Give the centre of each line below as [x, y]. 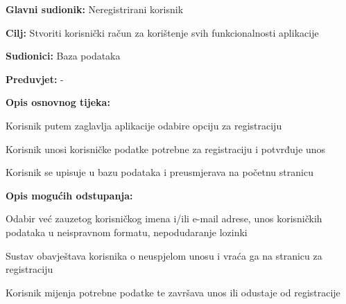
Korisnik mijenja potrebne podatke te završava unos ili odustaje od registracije [173, 292]
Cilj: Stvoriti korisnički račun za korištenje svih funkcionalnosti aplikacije [162, 32]
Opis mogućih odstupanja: [69, 195]
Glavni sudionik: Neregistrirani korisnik [95, 9]
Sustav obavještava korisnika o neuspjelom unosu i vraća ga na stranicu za [164, 255]
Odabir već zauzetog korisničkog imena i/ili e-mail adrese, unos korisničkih [164, 218]
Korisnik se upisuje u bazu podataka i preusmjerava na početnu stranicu [159, 172]
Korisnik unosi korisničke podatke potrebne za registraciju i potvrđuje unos [166, 149]
